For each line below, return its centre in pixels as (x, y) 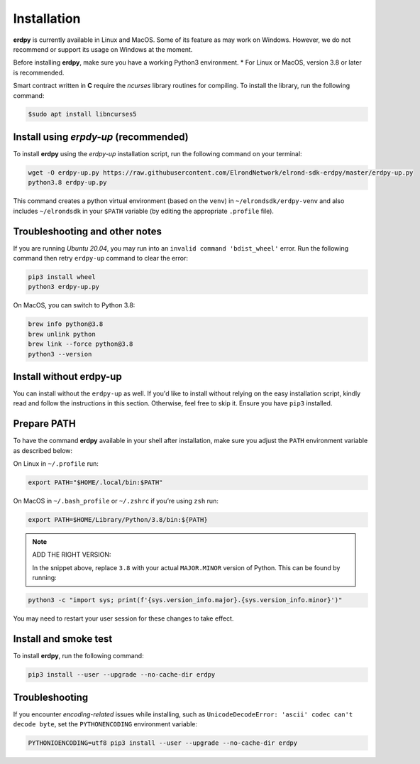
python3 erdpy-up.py (63, 287)
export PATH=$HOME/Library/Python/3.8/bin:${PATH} (118, 520)
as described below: (43, 450)
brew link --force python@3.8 (81, 344)
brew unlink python (62, 334)
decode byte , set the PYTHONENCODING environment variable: (105, 724)
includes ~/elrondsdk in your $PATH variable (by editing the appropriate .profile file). (144, 211)
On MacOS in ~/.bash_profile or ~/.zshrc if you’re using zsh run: (116, 501)
